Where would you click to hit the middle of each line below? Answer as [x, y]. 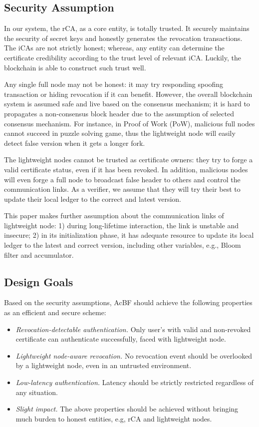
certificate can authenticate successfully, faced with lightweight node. [121, 339]
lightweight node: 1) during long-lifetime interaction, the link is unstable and [122, 225]
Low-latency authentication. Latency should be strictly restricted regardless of [135, 382]
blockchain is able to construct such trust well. [75, 67]
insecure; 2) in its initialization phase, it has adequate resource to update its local [129, 235]
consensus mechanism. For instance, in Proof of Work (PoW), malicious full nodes [129, 123]
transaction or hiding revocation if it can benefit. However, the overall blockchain [128, 94]
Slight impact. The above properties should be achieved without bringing [127, 409]
